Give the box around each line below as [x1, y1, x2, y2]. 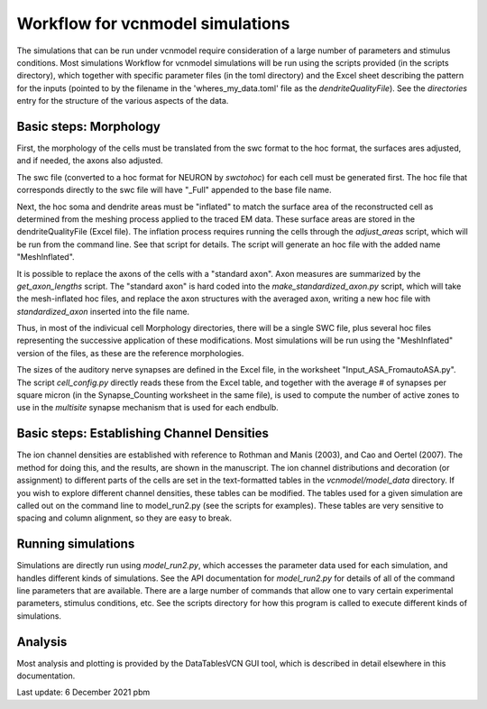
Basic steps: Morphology [16, 118, 161, 134]
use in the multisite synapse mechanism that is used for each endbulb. [16, 402, 279, 413]
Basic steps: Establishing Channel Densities [16, 426, 270, 441]
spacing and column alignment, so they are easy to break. [16, 512, 232, 523]
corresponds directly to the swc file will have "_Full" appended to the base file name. [16, 185, 332, 196]
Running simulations [16, 537, 135, 552]
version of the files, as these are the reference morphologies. [16, 347, 244, 358]
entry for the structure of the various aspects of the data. [16, 96, 229, 106]
